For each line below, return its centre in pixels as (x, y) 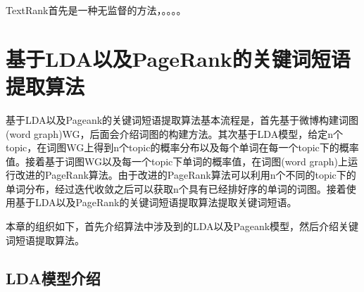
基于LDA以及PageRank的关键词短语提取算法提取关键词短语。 (156, 202)
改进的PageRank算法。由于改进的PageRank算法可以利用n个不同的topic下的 (186, 175)
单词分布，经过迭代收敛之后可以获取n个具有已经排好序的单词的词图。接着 (176, 188)
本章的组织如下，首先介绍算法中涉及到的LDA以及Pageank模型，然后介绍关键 (182, 226)
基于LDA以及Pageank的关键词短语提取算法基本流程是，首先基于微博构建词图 (182, 119)
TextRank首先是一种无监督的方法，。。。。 (96, 10)
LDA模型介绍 (53, 278)
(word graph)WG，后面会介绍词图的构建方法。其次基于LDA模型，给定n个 (174, 133)
